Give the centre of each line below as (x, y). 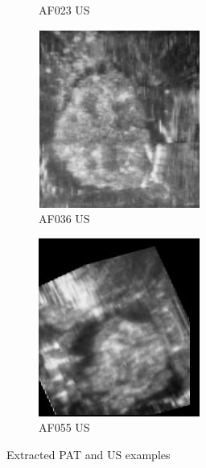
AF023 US (64, 10)
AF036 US (64, 219)
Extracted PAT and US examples (89, 454)
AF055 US (64, 427)
